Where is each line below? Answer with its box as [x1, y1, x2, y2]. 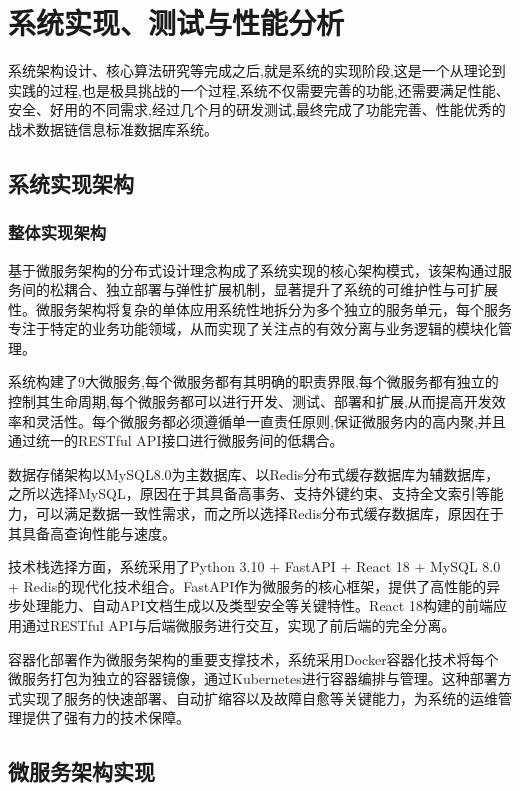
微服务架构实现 [8, 756, 155, 787]
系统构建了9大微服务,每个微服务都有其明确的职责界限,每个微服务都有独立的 [8, 371, 499, 392]
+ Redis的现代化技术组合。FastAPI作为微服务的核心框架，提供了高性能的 [8, 575, 487, 596]
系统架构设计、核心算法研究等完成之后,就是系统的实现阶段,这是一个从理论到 [8, 60, 506, 81]
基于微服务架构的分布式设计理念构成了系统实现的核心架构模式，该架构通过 [8, 259, 498, 280]
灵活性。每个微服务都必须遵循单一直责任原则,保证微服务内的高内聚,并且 [35, 410, 506, 431]
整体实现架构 [8, 220, 107, 245]
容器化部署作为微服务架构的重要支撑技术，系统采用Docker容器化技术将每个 [8, 648, 499, 669]
